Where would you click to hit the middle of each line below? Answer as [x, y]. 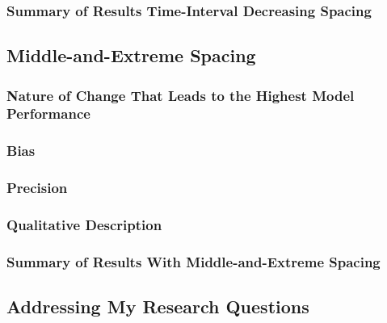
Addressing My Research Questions [158, 306]
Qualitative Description [84, 224]
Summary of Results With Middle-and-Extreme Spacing [193, 261]
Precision [37, 188]
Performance [48, 113]
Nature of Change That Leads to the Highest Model [181, 95]
